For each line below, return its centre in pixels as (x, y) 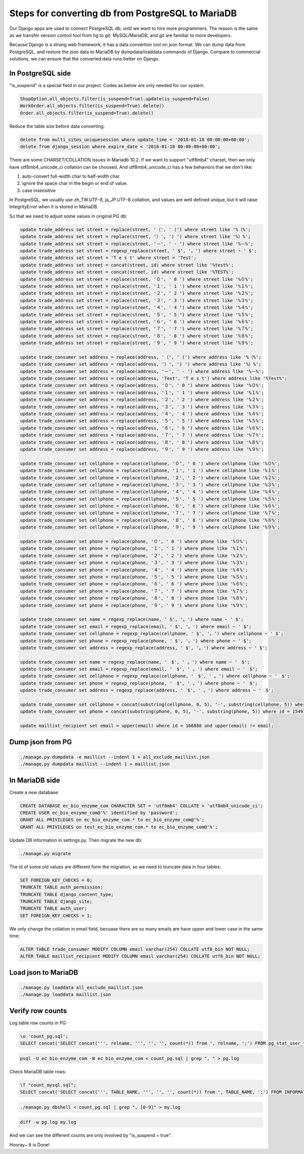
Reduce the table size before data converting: (57, 126)
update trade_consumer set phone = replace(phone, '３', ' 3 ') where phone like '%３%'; (134, 563)
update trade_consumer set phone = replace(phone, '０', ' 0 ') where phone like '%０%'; (134, 542)
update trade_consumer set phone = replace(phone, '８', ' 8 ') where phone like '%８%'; (134, 598)
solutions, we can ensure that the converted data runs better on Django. (84, 59)
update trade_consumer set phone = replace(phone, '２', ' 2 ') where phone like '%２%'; (134, 555)
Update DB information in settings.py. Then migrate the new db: (76, 840)
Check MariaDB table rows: (38, 1071)
